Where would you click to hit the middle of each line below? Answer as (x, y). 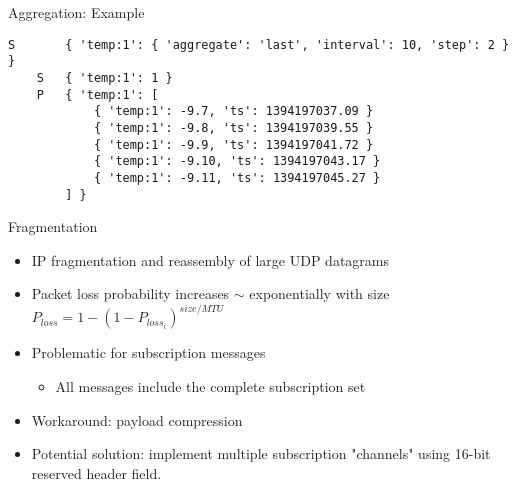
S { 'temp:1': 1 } (104, 77)
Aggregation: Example (76, 12)
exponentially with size (319, 293)
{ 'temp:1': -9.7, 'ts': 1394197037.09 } (233, 111)
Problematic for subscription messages (148, 352)
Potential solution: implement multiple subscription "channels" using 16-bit (261, 453)
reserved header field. (96, 472)
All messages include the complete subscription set (210, 386)
